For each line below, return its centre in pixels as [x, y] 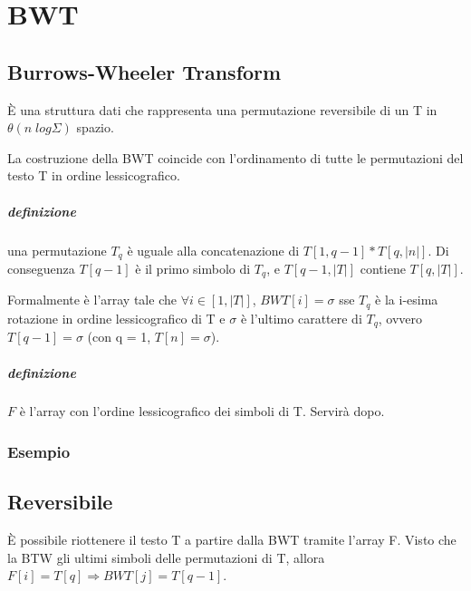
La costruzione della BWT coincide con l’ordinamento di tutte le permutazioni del [235, 157]
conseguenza [41, 268]
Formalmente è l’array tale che [92, 300]
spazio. [95, 127]
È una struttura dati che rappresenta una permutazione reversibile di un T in [222, 109]
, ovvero [400, 318]
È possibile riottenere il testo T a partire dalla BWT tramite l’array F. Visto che [232, 540]
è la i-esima [407, 300]
